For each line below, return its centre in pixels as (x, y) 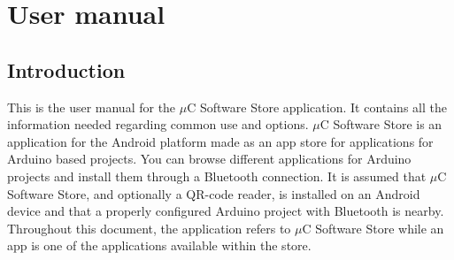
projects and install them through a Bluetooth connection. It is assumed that (217, 176)
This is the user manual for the (92, 107)
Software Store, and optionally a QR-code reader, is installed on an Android (214, 193)
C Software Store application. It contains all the (317, 107)
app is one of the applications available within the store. (159, 245)
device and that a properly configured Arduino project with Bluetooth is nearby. (226, 211)
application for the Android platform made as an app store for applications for (220, 141)
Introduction (66, 69)
